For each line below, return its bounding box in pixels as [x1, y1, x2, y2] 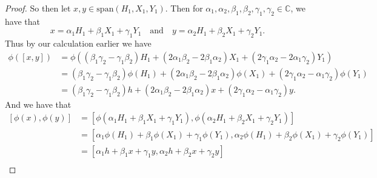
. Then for [165, 2, 203, 14]
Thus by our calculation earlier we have [5, 37, 152, 50]
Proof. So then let [5, 2, 71, 14]
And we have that [5, 97, 72, 110]
